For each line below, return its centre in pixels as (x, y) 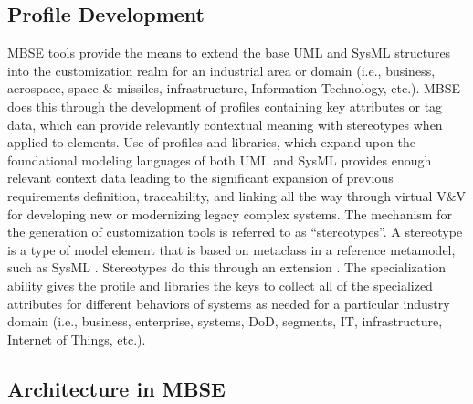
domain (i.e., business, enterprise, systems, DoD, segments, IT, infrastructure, (225, 321)
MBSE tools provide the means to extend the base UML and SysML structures (229, 53)
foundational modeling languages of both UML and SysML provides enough (220, 159)
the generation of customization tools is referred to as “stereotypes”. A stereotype (235, 232)
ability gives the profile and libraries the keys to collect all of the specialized (220, 285)
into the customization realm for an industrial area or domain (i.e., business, (221, 70)
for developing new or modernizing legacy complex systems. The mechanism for (230, 213)
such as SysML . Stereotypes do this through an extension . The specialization (226, 267)
